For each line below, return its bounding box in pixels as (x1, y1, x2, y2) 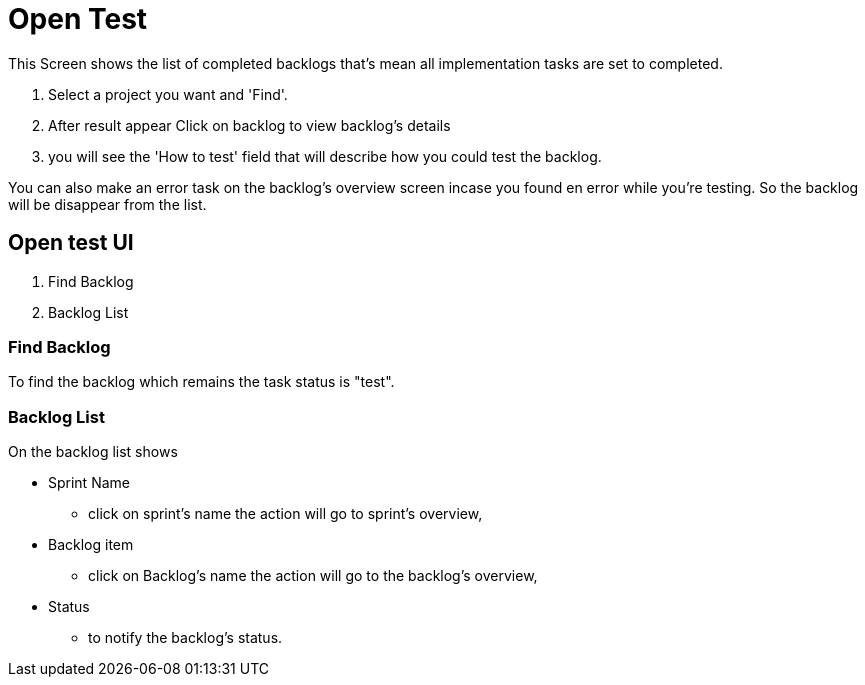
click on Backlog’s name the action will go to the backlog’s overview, (88, 567, 538, 585)
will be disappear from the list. (8, 195, 207, 213)
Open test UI (8, 230, 134, 256)
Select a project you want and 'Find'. (48, 85, 288, 103)
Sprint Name (48, 474, 130, 492)
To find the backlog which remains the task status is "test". (8, 373, 395, 391)
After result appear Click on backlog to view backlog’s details (48, 116, 451, 134)
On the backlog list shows (8, 443, 178, 461)
